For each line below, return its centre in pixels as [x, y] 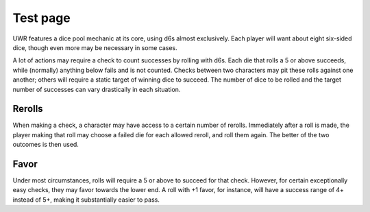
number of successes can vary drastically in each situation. [97, 89]
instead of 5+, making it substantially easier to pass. [86, 200]
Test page [42, 18]
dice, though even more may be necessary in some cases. [95, 47]
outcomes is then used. [46, 145]
